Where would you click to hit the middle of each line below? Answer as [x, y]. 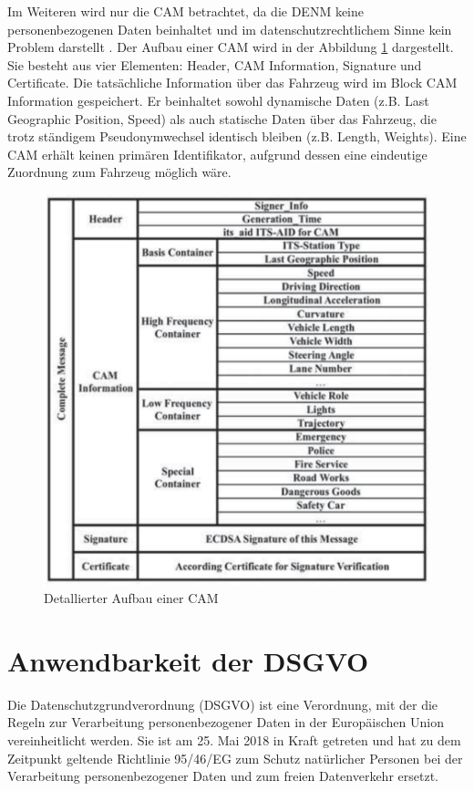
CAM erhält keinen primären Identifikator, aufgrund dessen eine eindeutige [217, 154]
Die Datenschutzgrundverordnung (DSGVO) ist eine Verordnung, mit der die [223, 704]
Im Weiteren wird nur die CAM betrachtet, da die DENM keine [185, 11]
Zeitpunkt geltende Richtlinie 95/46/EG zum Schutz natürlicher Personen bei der [235, 758]
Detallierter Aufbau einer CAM [131, 598]
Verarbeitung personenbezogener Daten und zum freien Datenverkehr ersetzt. [223, 776]
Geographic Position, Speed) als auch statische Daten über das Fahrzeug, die [222, 118]
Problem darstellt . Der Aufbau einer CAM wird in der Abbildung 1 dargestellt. [231, 47]
